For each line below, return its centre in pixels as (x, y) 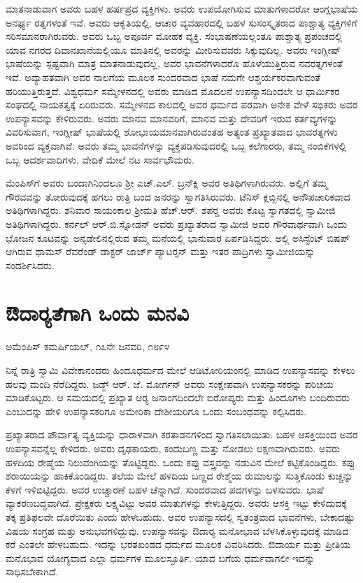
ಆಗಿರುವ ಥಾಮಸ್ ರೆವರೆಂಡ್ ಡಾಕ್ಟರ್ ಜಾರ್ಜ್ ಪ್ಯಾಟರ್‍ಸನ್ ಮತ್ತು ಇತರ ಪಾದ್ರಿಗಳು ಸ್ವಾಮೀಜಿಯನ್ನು (161, 251)
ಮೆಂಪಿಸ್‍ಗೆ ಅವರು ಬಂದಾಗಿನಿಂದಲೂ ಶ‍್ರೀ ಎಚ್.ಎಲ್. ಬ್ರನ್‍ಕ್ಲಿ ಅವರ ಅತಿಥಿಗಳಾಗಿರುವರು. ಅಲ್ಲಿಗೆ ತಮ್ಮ (167, 183)
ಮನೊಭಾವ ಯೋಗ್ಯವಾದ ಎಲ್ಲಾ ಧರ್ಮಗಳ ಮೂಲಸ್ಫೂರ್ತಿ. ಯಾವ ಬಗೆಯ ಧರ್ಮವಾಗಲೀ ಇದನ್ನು (161, 557)
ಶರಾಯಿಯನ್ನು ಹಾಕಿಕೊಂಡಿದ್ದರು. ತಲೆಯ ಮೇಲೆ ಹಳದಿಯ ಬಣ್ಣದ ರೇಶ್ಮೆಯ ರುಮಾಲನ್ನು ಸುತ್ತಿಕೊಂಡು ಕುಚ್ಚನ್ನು (179, 476)
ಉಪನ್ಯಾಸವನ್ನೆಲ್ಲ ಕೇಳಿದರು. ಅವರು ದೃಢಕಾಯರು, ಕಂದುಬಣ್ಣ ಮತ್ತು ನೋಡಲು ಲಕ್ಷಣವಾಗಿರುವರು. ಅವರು (173, 448)
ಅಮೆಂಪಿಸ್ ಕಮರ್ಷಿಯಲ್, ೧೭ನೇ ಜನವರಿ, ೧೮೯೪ (88, 346)
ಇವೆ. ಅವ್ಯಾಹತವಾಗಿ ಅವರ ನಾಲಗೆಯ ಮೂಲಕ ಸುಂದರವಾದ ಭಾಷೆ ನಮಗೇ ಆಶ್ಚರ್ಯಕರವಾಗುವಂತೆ (163, 77)
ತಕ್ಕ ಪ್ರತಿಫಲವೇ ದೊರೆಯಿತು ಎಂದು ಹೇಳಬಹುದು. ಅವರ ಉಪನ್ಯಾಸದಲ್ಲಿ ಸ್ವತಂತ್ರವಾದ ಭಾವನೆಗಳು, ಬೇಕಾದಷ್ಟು (180, 516)
